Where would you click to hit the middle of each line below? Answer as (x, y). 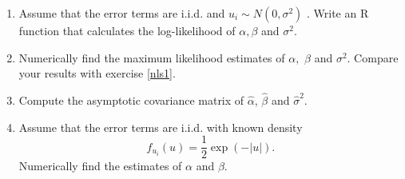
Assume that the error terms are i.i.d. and (122, 13)
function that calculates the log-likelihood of (127, 30)
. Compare (373, 57)
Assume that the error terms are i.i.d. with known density (161, 127)
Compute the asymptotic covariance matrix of (131, 100)
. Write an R (338, 13)
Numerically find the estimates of (100, 166)
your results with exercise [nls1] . (97, 73)
